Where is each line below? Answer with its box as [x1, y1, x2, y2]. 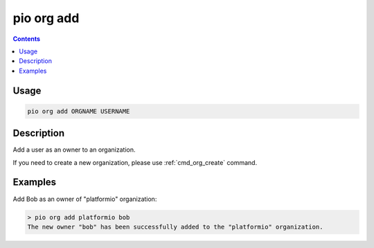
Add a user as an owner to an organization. [12, 145, 136, 154]
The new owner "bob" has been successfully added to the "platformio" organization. [27, 222, 323, 231]
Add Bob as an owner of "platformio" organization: [12, 195, 157, 203]
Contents [12, 35, 41, 43]
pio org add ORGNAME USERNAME [27, 107, 130, 115]
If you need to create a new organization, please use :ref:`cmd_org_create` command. [12, 158, 258, 166]
